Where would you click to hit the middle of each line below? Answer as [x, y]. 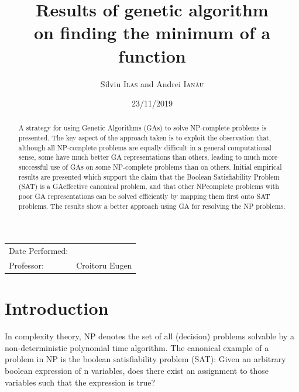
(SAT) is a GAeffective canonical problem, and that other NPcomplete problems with [149, 186]
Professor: [26, 265]
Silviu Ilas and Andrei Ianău [152, 83]
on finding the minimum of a [152, 32]
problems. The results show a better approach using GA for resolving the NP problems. [152, 206]
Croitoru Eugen [104, 265]
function [152, 55]
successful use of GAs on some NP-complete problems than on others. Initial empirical [150, 167]
